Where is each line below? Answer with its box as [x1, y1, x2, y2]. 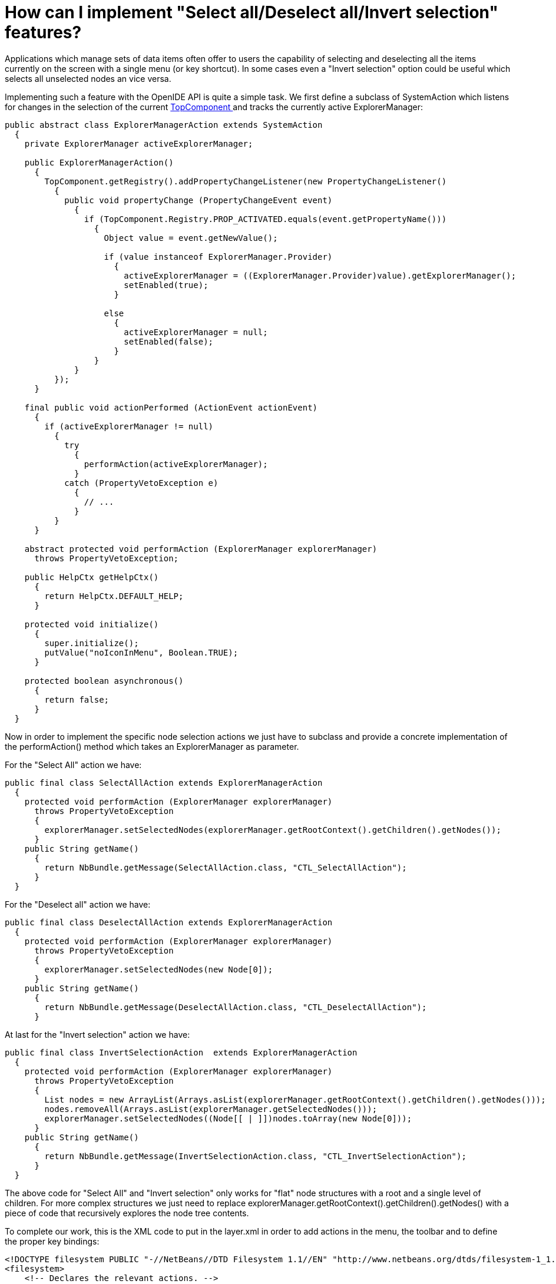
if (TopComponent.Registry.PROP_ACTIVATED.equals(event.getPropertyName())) [84, 214, 447, 224]
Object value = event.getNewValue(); [104, 233, 278, 243]
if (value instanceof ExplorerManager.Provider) [104, 251, 333, 262]
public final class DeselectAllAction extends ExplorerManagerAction [5, 917, 333, 927]
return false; [44, 694, 110, 704]
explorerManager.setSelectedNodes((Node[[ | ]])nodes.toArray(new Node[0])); [44, 1113, 412, 1123]
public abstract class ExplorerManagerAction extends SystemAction [5, 120, 323, 130]
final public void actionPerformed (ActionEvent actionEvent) [24, 402, 318, 412]
